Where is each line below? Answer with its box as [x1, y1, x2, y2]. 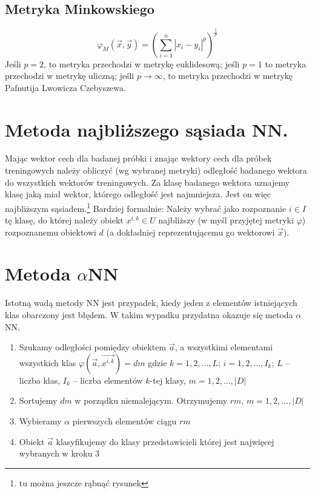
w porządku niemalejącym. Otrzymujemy [75, 394, 228, 407]
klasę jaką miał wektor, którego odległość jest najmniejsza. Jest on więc [5, 188, 271, 200]
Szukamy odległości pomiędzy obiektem [19, 341, 167, 353]
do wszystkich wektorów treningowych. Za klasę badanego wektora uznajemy [5, 175, 290, 188]
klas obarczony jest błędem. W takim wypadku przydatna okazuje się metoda [5, 308, 293, 321]
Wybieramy [19, 414, 62, 427]
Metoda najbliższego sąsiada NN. [5, 117, 288, 141]
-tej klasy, [150, 373, 186, 386]
